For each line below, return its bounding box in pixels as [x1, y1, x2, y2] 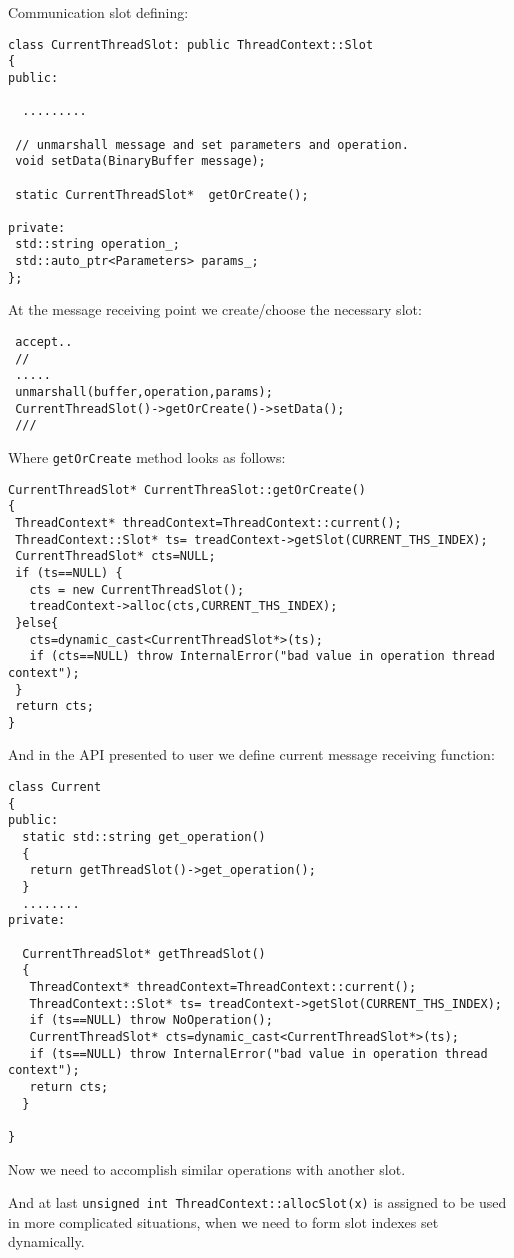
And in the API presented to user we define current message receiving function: [8, 744, 495, 765]
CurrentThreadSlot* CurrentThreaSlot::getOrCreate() [8, 482, 366, 497]
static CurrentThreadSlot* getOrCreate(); [15, 187, 309, 202]
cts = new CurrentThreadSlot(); [29, 582, 245, 597]
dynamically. [8, 1231, 85, 1252]
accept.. [15, 335, 73, 350]
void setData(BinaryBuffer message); [15, 154, 266, 169]
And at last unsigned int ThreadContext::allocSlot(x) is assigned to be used [8, 1192, 507, 1213]
